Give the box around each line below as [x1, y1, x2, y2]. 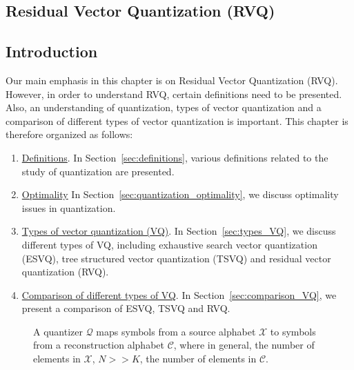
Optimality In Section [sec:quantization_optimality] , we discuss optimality [21, 187, 339, 202]
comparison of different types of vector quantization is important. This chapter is [6, 113, 348, 128]
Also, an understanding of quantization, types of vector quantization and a [6, 100, 322, 115]
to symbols [270, 324, 316, 338]
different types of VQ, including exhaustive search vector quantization [21, 237, 317, 251]
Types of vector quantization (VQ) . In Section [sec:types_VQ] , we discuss [21, 224, 336, 238]
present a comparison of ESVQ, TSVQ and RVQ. [21, 301, 230, 315]
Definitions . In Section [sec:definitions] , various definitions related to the [21, 150, 328, 164]
